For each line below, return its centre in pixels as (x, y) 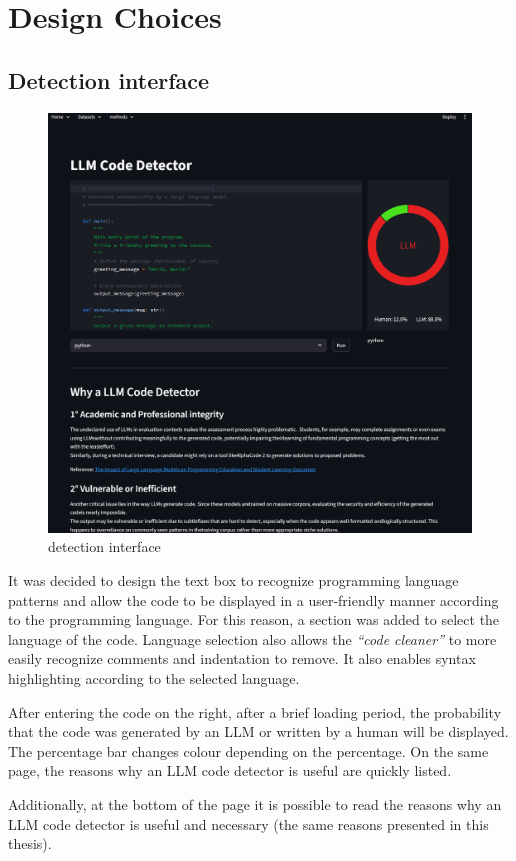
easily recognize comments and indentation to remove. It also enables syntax (242, 658)
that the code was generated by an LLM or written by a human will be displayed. (258, 731)
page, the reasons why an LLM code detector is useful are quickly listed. (230, 770)
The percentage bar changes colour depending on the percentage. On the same (248, 750)
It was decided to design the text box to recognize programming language (233, 580)
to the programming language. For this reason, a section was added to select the (254, 619)
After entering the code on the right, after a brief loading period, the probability (255, 711)
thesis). (30, 843)
